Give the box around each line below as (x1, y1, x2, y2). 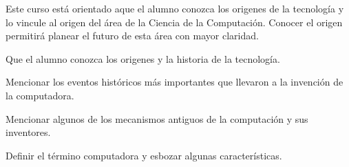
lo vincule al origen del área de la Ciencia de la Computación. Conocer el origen (6, 14, 343, 29)
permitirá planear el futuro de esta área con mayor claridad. (6, 28, 259, 43)
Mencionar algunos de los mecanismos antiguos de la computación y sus (6, 111, 308, 126)
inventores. (6, 125, 51, 139)
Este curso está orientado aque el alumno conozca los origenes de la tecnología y (6, 1, 344, 15)
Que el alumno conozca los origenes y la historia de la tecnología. (6, 51, 280, 66)
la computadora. (6, 88, 74, 102)
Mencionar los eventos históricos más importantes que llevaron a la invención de (6, 75, 343, 89)
